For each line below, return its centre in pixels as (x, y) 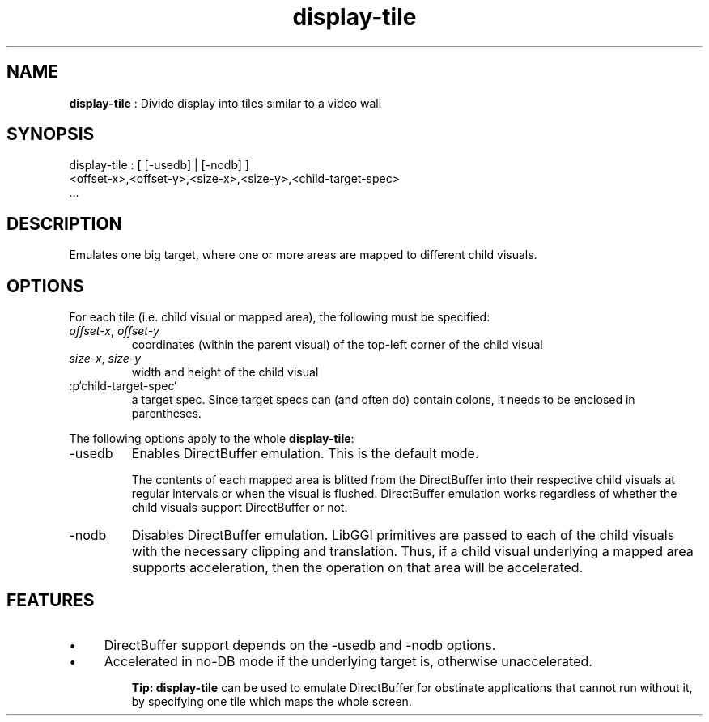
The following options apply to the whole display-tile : (212, 439)
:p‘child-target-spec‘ (123, 386)
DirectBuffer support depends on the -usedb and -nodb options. (300, 645)
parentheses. (166, 414)
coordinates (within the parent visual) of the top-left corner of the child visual (337, 345)
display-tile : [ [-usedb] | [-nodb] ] (159, 165)
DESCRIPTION (64, 223)
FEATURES (51, 600)
